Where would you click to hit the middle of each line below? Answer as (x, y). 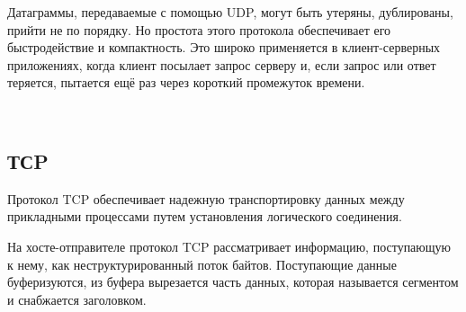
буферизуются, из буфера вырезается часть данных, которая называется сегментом (233, 282)
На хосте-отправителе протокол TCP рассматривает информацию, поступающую (229, 246)
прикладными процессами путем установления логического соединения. (205, 216)
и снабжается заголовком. (77, 299)
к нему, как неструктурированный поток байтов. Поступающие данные (202, 264)
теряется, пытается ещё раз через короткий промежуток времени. (186, 82)
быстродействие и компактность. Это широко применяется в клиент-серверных (224, 47)
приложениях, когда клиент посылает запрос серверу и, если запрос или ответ (222, 64)
